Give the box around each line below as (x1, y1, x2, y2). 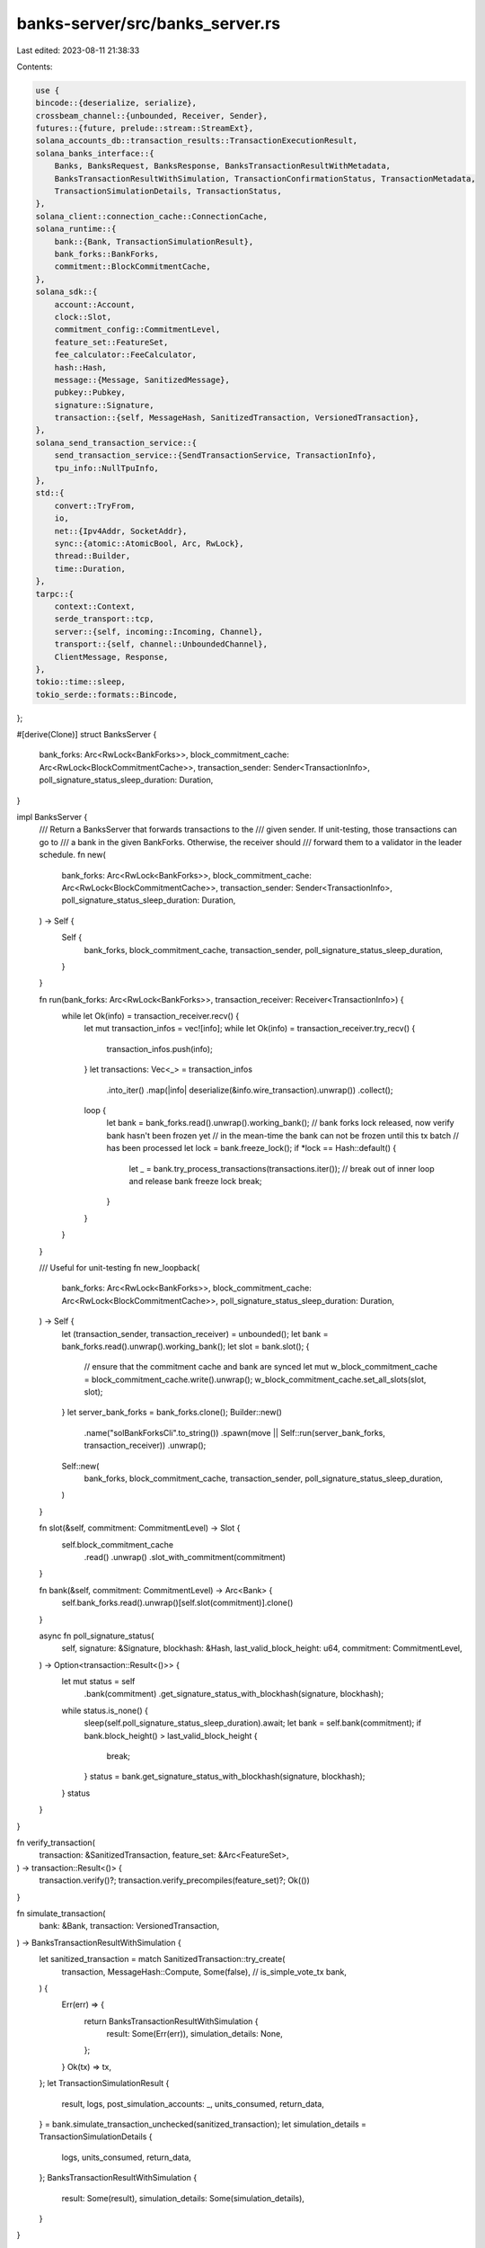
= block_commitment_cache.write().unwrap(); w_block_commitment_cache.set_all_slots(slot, (84, 1374, 427, 1385)
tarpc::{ (35, 589, 75, 599)
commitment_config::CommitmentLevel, (54, 325, 221, 335)
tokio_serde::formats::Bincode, (35, 689, 179, 700)
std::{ (35, 488, 65, 498)
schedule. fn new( (39, 850, 107, 861)
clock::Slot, (54, 311, 112, 322)
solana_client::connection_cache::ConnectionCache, (35, 211, 269, 221)
